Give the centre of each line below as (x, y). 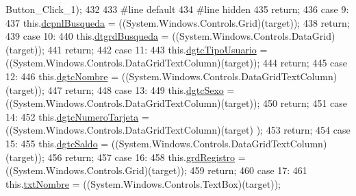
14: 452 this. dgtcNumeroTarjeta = (77, 116)
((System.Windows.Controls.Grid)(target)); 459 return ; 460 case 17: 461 (156, 170)
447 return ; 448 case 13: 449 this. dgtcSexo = (141, 89)
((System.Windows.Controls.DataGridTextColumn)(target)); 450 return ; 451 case (177, 103)
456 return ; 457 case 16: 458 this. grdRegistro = (147, 157)
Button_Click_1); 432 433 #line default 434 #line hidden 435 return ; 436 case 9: (177, 9)
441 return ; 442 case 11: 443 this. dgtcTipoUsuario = (157, 49)
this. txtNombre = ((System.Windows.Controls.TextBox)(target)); (143, 183)
